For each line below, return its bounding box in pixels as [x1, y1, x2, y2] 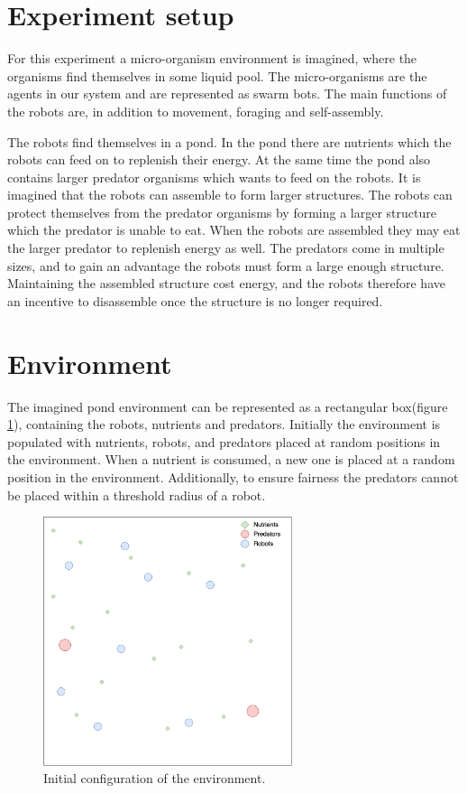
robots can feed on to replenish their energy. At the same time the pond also [7, 150, 431, 169]
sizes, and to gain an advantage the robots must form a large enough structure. [7, 256, 444, 275]
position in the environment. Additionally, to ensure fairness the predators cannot [7, 467, 459, 486]
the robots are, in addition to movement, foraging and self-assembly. [7, 101, 384, 120]
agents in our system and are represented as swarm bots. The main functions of [7, 84, 447, 103]
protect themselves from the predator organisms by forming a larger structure [7, 202, 436, 221]
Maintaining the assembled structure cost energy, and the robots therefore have [7, 274, 445, 293]
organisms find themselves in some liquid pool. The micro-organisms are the [7, 66, 427, 85]
